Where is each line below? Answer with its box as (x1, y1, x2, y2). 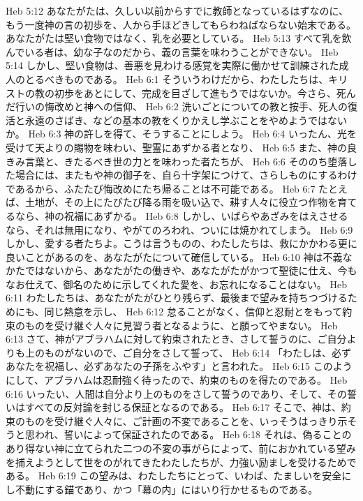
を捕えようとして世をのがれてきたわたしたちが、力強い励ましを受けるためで (6, 454, 357, 469)
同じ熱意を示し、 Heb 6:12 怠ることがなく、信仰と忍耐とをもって (44, 304, 343, 319)
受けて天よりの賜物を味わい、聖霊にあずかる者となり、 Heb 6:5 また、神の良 (6, 140, 357, 154)
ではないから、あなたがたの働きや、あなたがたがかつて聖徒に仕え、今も (24, 263, 357, 278)
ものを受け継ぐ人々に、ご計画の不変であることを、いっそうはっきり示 (24, 413, 348, 428)
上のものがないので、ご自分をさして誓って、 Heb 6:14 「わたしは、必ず (24, 345, 351, 359)
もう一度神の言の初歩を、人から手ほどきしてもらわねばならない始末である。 (6, 17, 356, 31)
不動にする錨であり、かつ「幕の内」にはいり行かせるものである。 (15, 481, 318, 496)
